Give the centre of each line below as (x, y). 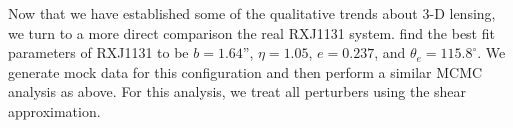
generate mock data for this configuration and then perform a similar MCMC (245, 71)
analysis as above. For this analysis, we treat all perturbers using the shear (237, 91)
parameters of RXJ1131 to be (98, 52)
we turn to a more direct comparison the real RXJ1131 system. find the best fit (251, 32)
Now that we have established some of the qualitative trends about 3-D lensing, (252, 13)
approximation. (54, 110)
